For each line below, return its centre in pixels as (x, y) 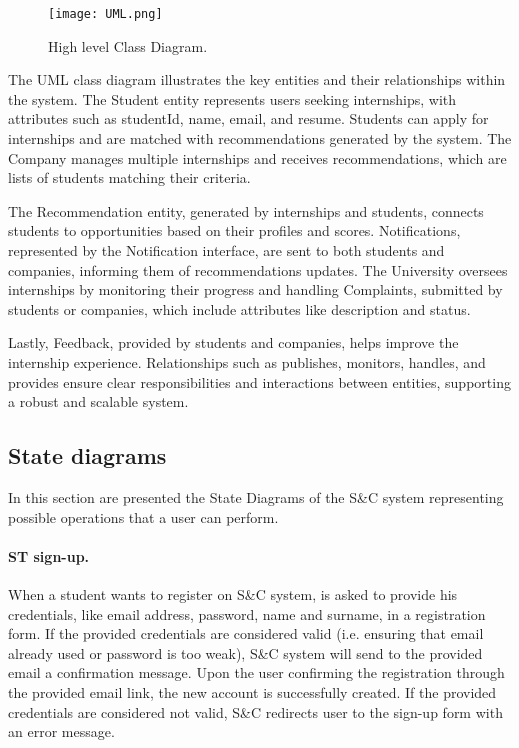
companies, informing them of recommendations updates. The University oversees (258, 269)
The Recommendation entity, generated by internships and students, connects (246, 210)
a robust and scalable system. (98, 401)
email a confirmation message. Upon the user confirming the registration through (256, 672)
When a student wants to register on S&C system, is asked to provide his (233, 593)
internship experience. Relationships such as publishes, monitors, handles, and (247, 361)
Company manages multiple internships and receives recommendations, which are (257, 157)
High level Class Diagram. (128, 45)
